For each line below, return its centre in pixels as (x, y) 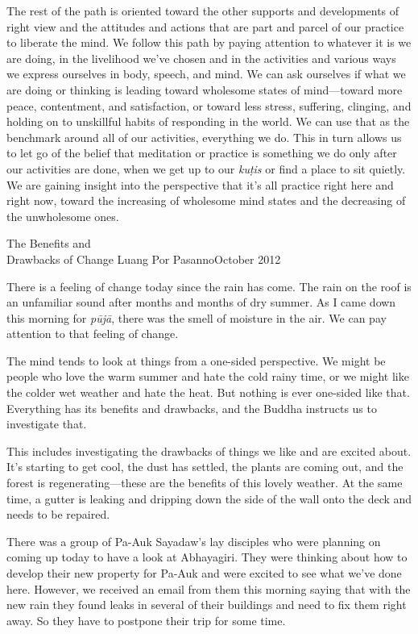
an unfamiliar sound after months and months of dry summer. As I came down (201, 302)
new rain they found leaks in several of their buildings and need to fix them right (207, 605)
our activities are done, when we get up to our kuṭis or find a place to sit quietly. (206, 168)
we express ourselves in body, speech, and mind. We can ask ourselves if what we (206, 74)
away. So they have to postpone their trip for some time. (146, 620)
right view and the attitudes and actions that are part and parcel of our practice (205, 26)
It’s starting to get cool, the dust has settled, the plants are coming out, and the (205, 467)
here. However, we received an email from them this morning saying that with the (209, 588)
